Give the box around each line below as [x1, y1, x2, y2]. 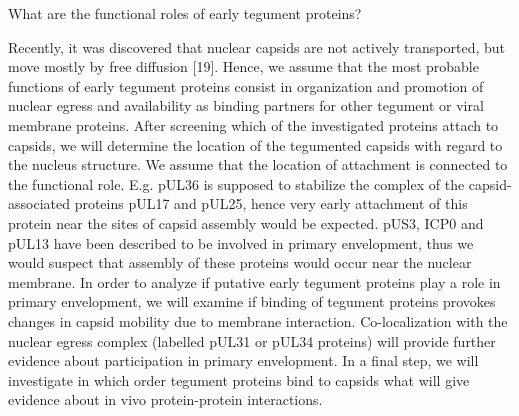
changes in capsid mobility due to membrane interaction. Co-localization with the [8, 310, 508, 331]
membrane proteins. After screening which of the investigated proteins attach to [8, 114, 499, 135]
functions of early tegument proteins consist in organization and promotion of [8, 75, 484, 96]
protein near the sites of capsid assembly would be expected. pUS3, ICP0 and [8, 212, 484, 233]
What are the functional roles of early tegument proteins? [8, 3, 362, 23]
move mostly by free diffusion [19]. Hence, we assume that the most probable [8, 56, 479, 77]
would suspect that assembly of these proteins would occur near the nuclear [8, 252, 472, 273]
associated [8, 193, 70, 214]
